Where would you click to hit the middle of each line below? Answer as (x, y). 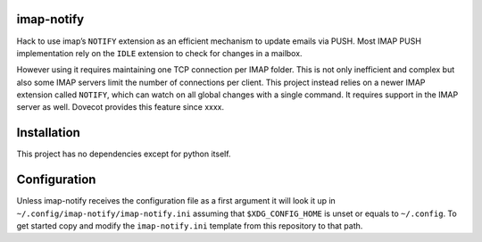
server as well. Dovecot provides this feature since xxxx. (120, 107)
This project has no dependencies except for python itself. (124, 154)
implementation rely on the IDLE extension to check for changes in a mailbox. (159, 53)
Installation (48, 133)
